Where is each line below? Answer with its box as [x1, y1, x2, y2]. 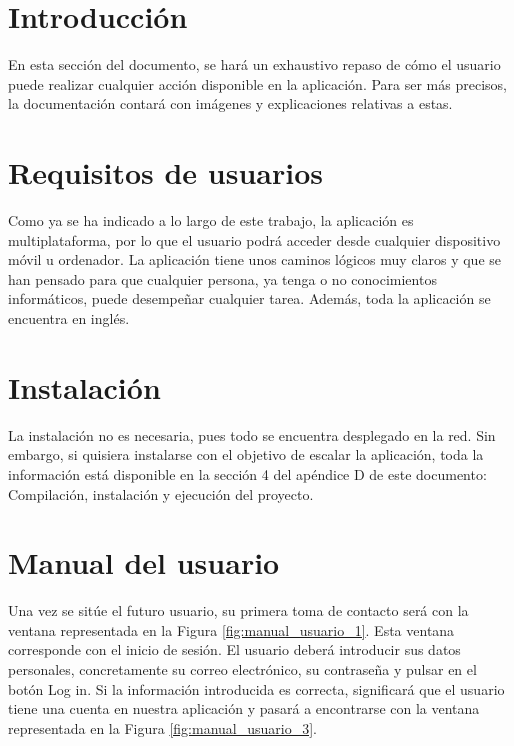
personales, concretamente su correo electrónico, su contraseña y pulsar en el [8, 659, 477, 679]
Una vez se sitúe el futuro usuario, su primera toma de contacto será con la [8, 600, 469, 621]
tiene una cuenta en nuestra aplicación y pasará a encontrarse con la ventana [8, 698, 480, 719]
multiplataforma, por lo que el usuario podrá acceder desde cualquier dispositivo [8, 229, 501, 250]
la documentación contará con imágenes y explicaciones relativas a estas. [8, 93, 453, 114]
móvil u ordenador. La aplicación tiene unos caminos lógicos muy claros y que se [8, 249, 501, 270]
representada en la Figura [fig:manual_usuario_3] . [8, 717, 317, 738]
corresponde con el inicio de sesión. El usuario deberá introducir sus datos [8, 639, 461, 660]
